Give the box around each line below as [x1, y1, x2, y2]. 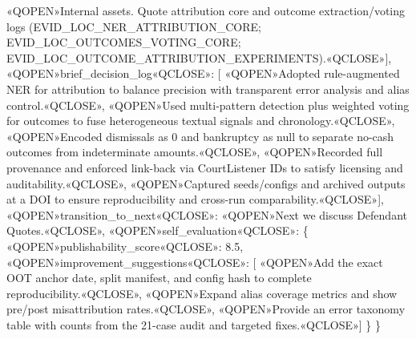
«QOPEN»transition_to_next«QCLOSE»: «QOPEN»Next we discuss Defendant [6, 206, 407, 223]
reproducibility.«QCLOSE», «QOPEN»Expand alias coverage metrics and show [6, 285, 398, 301]
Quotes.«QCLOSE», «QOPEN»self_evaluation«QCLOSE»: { [6, 222, 309, 239]
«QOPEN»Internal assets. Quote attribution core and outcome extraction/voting [6, 2, 406, 18]
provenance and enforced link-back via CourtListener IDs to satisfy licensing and [6, 159, 403, 176]
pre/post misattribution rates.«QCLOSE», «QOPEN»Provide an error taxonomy [6, 301, 406, 317]
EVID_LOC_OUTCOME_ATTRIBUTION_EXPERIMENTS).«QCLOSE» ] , [6, 49, 392, 66]
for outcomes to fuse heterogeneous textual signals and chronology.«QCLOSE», [6, 112, 395, 129]
